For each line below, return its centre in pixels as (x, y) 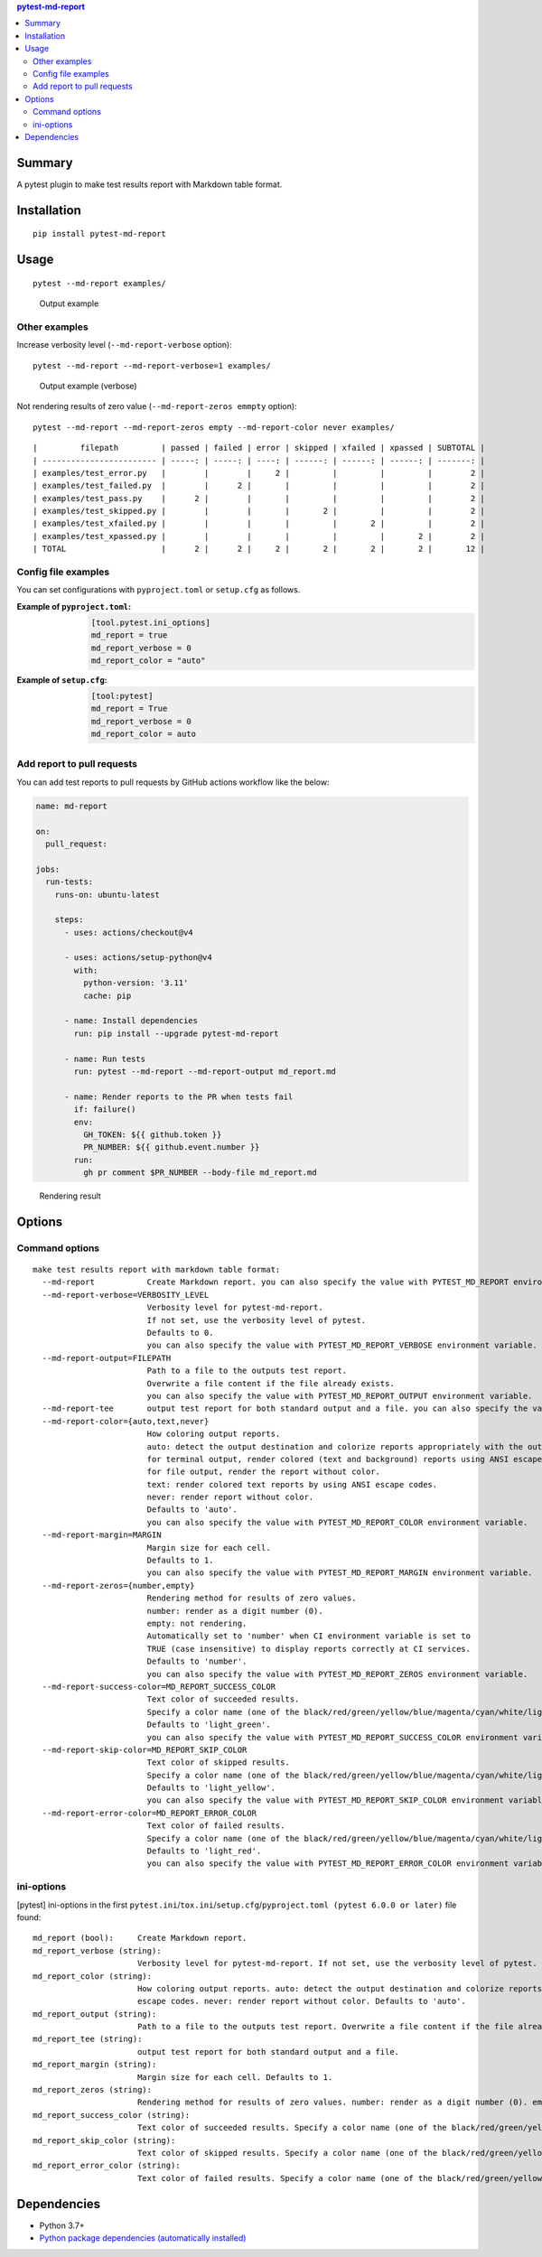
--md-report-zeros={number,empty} (118, 1585)
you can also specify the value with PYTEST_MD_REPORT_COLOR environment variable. (337, 1522)
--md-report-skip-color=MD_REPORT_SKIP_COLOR (145, 1749)
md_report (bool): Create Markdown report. (140, 1938)
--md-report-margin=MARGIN (102, 1535)
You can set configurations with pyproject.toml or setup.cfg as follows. (159, 590)
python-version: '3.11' (135, 983)
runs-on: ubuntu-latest (107, 895)
